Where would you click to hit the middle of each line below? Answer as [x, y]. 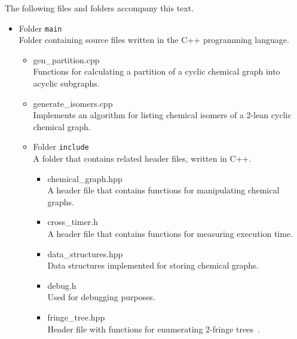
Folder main [40, 28]
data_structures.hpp [85, 253]
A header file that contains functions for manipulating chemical [163, 190]
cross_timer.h [73, 222]
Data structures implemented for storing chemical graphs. [153, 265]
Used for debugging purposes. [101, 297]
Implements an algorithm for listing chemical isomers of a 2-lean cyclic [162, 115]
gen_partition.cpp [66, 59]
